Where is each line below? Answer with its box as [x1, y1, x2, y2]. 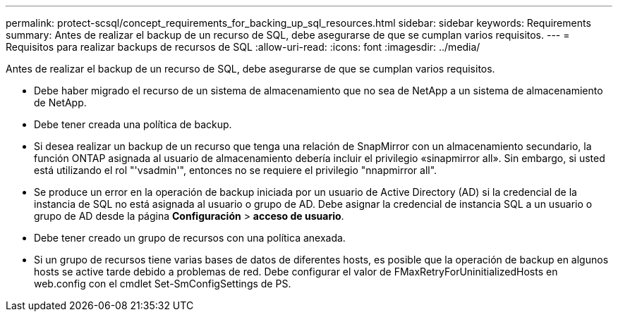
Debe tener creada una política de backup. [34, 118, 232, 130]
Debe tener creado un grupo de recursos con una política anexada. [34, 232, 346, 244]
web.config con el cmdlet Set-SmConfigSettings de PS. [34, 278, 291, 290]
